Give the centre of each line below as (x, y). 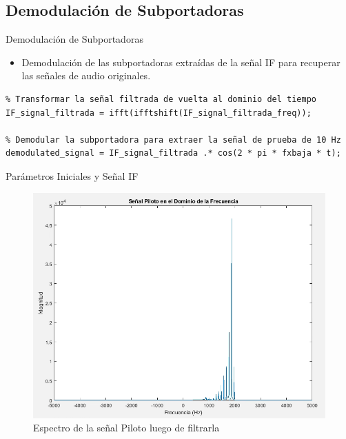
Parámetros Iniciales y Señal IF (72, 175)
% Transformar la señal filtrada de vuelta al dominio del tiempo (161, 99)
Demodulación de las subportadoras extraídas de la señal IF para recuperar (181, 62)
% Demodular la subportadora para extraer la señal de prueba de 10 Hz (173, 140)
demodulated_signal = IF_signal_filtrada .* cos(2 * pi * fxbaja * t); (173, 153)
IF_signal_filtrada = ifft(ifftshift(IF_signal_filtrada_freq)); (159, 113)
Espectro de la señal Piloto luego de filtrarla (126, 428)
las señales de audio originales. (86, 75)
